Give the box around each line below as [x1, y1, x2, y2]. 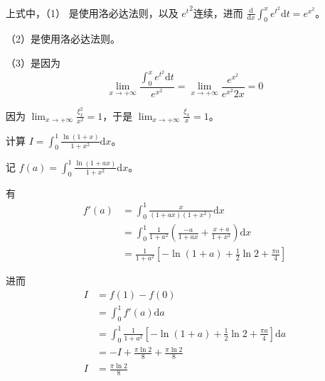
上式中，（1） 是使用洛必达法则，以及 [6, 5, 179, 20]
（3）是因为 [6, 55, 60, 70]
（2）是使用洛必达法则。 [6, 31, 120, 46]
